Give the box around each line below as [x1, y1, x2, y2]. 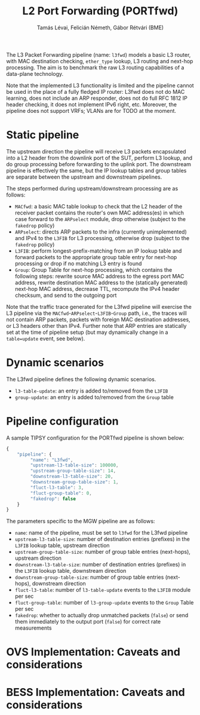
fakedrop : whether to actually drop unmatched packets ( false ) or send [14, 612, 189, 619]
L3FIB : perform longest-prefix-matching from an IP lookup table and [14, 247, 182, 254]
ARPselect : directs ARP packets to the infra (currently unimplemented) [14, 228, 187, 235]
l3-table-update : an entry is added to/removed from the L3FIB [14, 387, 168, 394]
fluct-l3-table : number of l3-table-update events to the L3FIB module [14, 587, 191, 594]
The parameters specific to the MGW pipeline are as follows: [6, 518, 155, 525]
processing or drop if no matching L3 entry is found [14, 260, 142, 267]
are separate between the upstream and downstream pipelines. [6, 173, 162, 180]
